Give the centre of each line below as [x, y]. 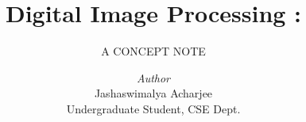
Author [153, 77]
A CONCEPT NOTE [153, 51]
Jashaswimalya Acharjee [153, 93]
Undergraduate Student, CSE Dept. [153, 108]
